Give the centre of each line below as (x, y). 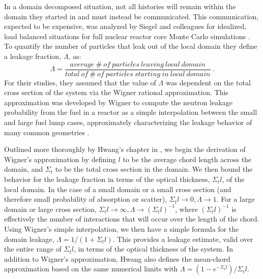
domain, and (24, 169)
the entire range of (33, 249)
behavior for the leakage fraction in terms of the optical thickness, (107, 179)
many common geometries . (47, 132)
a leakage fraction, (33, 56)
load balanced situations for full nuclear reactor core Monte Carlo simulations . (127, 36)
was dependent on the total (208, 82)
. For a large (236, 199)
